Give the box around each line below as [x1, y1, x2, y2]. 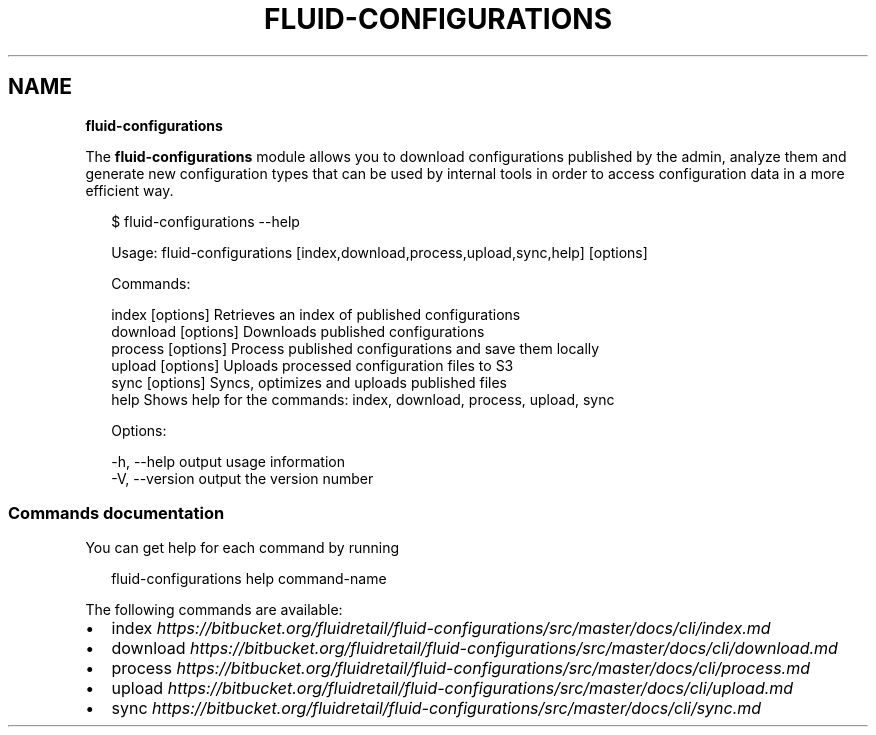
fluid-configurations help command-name [111, 570, 387, 588]
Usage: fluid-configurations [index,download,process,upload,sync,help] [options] [111, 243, 648, 261]
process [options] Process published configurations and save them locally [111, 339, 600, 357]
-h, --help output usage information [111, 452, 346, 470]
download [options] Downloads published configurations [111, 322, 485, 340]
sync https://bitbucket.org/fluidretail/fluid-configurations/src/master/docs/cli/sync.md [111, 698, 762, 719]
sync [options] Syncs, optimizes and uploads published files [111, 373, 507, 391]
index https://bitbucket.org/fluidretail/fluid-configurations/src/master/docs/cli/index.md [111, 618, 771, 639]
